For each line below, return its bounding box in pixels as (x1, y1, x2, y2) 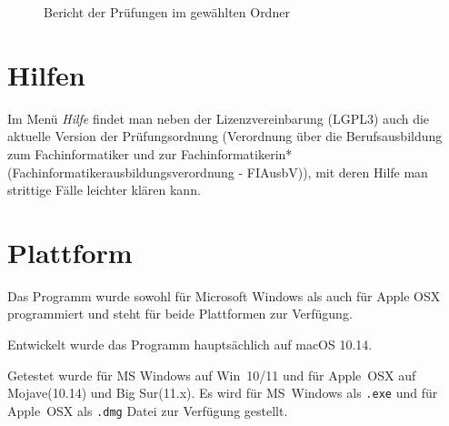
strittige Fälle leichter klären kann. (7, 180, 201, 199)
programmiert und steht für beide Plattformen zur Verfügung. (7, 304, 353, 323)
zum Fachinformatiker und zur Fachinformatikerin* (7, 144, 293, 163)
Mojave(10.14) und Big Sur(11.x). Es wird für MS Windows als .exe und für (7, 383, 438, 402)
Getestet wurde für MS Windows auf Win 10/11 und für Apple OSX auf (7, 365, 416, 384)
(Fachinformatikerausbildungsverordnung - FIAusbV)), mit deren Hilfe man (7, 162, 428, 181)
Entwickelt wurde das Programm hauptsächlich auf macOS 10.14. (7, 335, 373, 353)
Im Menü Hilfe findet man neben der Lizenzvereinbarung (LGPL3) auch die (7, 108, 430, 127)
